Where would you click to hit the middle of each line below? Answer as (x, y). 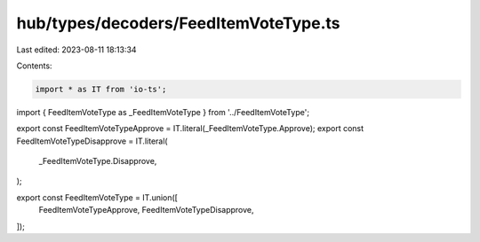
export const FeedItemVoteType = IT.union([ (97, 197)
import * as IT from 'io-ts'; (101, 89)
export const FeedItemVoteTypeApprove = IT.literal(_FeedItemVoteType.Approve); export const (190, 129)
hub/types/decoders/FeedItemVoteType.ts (178, 23)
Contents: (34, 66)
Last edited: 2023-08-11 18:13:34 (76, 50)
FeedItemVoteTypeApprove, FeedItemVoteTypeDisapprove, (146, 210)
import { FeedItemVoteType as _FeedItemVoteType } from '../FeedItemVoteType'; (163, 112)
